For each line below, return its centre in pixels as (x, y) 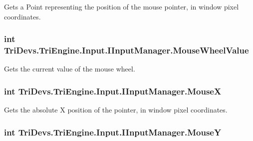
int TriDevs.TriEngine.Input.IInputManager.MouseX (113, 91)
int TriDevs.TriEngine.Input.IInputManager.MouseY (113, 132)
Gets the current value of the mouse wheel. (70, 69)
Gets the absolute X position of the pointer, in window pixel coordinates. (116, 110)
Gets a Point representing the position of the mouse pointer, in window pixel (122, 6)
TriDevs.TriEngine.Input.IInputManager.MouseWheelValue (126, 50)
